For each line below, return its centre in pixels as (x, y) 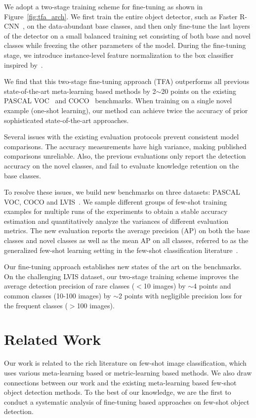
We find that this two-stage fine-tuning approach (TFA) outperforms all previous (127, 81)
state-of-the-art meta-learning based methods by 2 (80, 91)
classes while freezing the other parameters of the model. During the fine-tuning (125, 45)
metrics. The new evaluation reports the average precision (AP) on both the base (127, 230)
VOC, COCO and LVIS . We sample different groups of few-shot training (115, 201)
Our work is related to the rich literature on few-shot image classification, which (125, 363)
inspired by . (23, 64)
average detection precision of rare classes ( (69, 286)
